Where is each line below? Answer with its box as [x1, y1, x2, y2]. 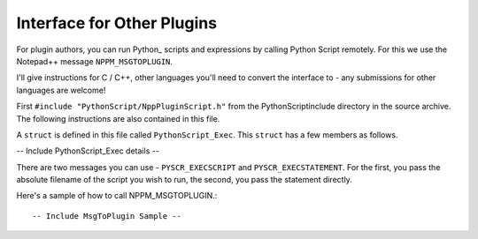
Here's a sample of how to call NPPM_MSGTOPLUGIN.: [16, 190, 218, 201]
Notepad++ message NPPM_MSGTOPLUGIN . [16, 56, 173, 66]
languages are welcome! [16, 85, 106, 95]
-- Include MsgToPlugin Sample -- [32, 211, 181, 220]
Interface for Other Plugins [16, 13, 217, 33]
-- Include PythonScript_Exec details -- [16, 146, 159, 156]
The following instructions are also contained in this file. [16, 113, 220, 123]
